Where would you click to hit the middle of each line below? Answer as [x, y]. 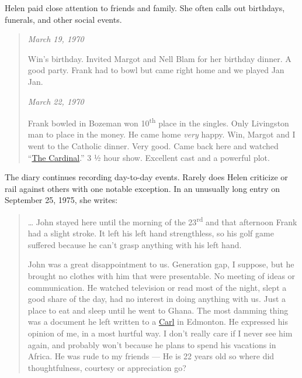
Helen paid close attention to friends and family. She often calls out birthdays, [145, 8]
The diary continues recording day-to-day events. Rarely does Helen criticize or [146, 177]
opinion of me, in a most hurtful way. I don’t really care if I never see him [160, 333]
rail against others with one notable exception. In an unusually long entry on [142, 188]
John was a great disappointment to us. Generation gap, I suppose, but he [161, 264]
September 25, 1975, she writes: [61, 200]
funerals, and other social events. [63, 19]
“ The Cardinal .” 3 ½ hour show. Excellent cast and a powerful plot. [149, 157]
